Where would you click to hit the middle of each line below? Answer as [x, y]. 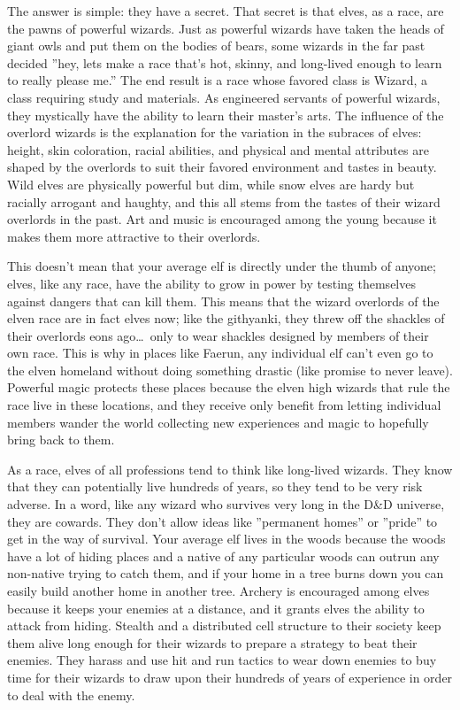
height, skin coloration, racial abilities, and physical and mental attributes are [218, 149]
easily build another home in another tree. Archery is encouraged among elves [218, 590]
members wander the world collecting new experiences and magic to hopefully [218, 422]
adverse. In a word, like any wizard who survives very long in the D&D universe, [226, 504]
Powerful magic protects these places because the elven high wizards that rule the [229, 387]
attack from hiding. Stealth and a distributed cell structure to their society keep [224, 625]
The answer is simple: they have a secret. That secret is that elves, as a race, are [226, 11]
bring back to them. [61, 440]
